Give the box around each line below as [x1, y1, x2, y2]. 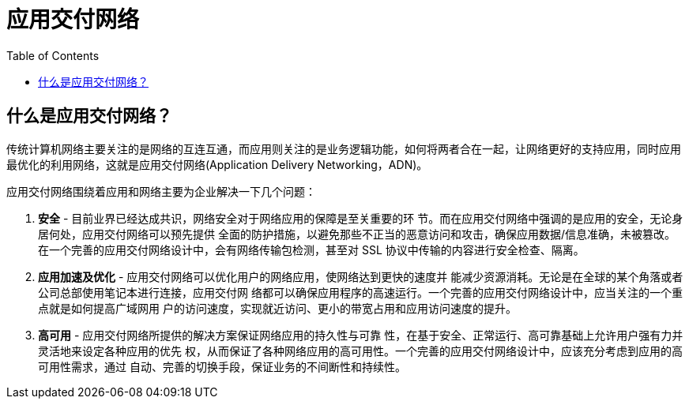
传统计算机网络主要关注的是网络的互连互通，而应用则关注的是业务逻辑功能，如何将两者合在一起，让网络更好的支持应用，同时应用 [6, 141, 681, 156]
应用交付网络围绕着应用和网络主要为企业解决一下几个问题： [6, 184, 316, 198]
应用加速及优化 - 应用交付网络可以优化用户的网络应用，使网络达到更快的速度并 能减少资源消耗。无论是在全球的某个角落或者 [38, 269, 683, 283]
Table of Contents [6, 48, 100, 62]
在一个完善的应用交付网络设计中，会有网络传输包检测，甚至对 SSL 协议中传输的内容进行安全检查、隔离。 [38, 242, 585, 257]
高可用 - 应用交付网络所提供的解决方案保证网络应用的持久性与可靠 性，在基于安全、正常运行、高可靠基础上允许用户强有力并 [38, 328, 683, 342]
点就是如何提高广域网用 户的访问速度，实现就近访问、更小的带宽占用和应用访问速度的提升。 [38, 301, 517, 315]
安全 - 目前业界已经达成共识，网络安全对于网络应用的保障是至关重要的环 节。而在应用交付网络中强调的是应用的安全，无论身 [38, 211, 683, 225]
